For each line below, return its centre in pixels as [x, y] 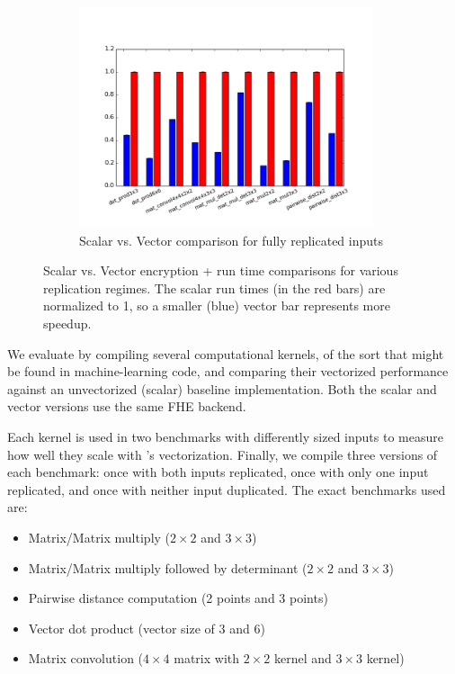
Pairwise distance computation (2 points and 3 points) [178, 598]
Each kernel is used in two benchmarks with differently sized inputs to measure [225, 437]
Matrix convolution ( [86, 658]
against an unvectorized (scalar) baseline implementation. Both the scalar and [222, 388]
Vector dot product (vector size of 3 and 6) [147, 628]
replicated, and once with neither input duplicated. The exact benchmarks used [227, 489]
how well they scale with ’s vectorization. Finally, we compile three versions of [223, 454]
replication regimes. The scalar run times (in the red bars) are [214, 288]
